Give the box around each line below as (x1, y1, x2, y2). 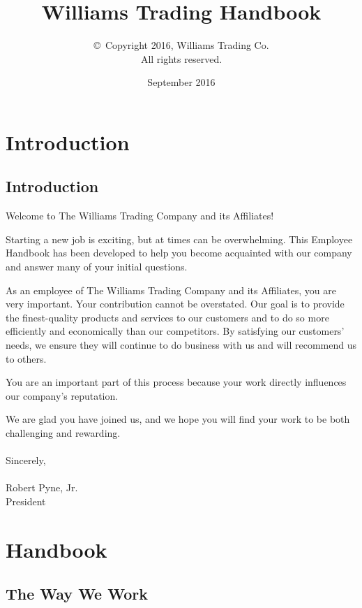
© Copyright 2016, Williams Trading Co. (93, 38, 269, 52)
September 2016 (147, 75, 216, 89)
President (6, 493, 46, 508)
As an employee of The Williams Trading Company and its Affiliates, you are (6, 282, 337, 297)
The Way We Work (6, 583, 148, 605)
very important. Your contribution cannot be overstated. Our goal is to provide (6, 296, 345, 311)
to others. (6, 351, 47, 365)
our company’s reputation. (6, 388, 119, 403)
